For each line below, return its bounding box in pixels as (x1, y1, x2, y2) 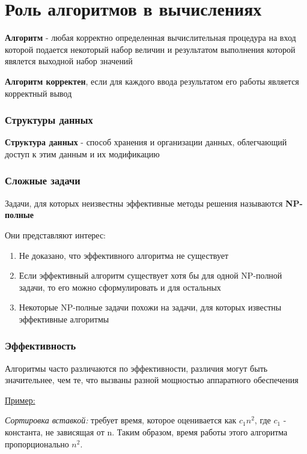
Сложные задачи (5, 173, 81, 188)
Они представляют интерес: (5, 228, 106, 241)
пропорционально (5, 437, 69, 450)
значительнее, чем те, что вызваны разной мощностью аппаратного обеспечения (5, 374, 299, 386)
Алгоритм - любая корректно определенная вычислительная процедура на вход (5, 31, 296, 44)
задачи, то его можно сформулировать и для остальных (19, 280, 221, 293)
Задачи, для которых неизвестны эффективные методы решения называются (5, 196, 283, 209)
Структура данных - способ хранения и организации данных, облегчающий (5, 136, 287, 148)
